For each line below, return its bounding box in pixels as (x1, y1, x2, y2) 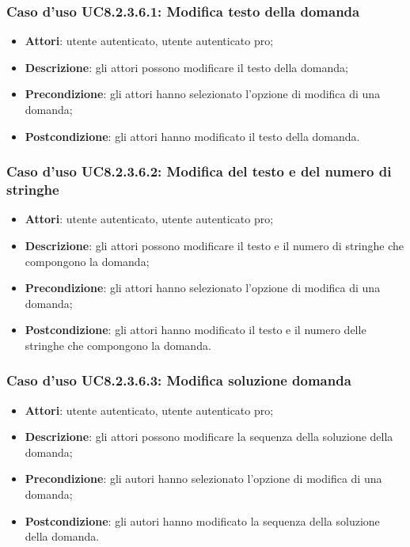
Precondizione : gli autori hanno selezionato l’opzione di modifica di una (25, 470, 382, 487)
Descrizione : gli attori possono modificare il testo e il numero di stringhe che (25, 237, 404, 253)
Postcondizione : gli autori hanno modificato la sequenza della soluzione (25, 512, 380, 529)
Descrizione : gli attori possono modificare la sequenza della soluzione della (25, 428, 393, 445)
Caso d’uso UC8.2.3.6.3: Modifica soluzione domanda (6, 370, 351, 390)
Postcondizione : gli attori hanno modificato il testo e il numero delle (25, 321, 366, 338)
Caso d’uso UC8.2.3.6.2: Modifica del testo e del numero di (6, 161, 392, 181)
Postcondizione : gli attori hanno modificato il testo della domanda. (25, 127, 360, 144)
